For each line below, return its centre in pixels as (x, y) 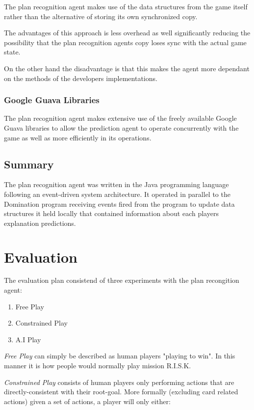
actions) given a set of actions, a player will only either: (87, 401)
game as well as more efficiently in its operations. (78, 137)
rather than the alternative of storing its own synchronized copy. (101, 16)
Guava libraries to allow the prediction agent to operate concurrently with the (121, 127)
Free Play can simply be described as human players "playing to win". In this (120, 356)
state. (12, 52)
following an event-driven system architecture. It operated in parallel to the (117, 194)
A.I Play (28, 339)
